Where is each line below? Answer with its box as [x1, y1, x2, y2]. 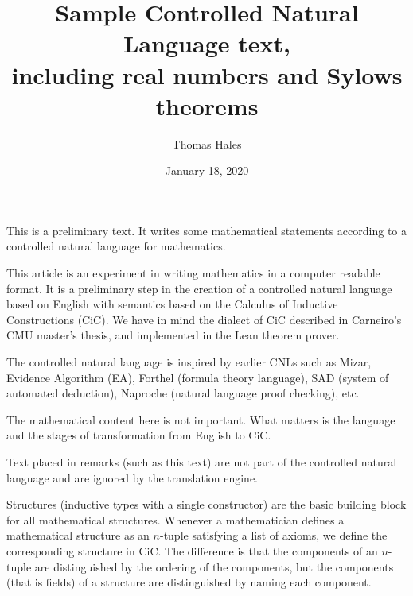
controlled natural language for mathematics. [6, 238, 226, 254]
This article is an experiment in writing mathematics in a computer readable [6, 265, 380, 281]
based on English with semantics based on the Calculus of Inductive [6, 296, 338, 312]
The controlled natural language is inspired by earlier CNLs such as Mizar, [6, 354, 372, 370]
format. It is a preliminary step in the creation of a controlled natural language [6, 280, 392, 296]
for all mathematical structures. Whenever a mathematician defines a [6, 511, 345, 528]
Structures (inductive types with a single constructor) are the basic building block [6, 496, 407, 513]
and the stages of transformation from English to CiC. [6, 427, 271, 443]
